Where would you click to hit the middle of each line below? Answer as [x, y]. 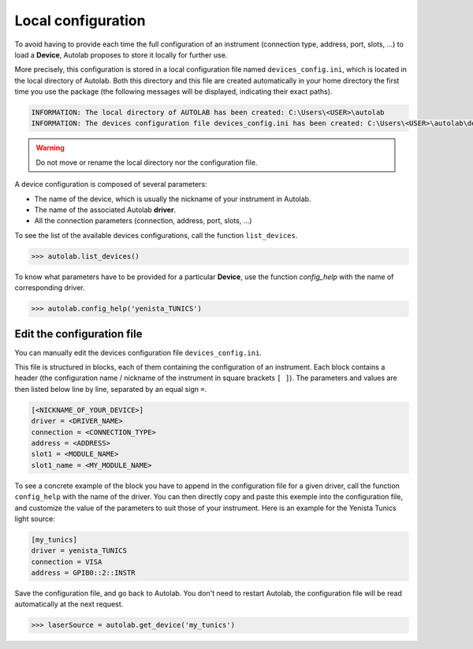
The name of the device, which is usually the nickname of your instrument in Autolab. [173, 199]
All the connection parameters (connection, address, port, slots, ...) [143, 221]
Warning [50, 148]
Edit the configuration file [78, 334]
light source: [35, 518]
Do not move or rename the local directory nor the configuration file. [147, 162]
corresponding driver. [50, 288]
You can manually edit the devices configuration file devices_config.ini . [138, 352]
